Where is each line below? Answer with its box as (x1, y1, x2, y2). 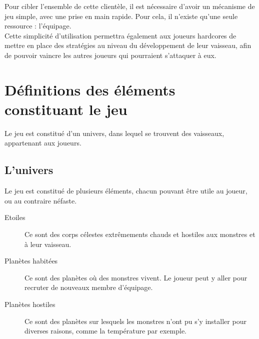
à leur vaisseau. (24, 238, 71, 249)
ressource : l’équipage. (4, 20, 71, 31)
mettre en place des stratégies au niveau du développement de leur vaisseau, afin (4, 40, 251, 50)
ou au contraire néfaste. (4, 195, 77, 205)
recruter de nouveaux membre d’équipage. (24, 282, 153, 292)
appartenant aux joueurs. (4, 137, 81, 148)
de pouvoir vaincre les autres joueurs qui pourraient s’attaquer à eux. (4, 49, 216, 60)
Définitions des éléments (4, 79, 175, 99)
